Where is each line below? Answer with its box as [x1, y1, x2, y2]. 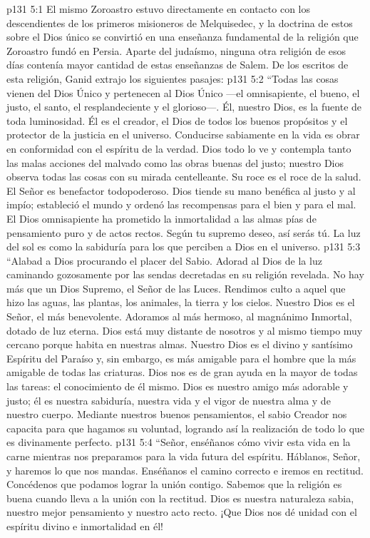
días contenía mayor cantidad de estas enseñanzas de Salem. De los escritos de [6, 57, 349, 72]
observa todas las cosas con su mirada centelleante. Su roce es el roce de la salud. [6, 169, 361, 184]
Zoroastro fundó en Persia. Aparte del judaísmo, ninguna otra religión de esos [6, 43, 346, 58]
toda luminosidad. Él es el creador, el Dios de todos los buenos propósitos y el [6, 113, 348, 128]
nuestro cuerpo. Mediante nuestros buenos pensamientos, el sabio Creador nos [6, 407, 347, 422]
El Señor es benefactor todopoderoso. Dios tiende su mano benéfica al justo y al [6, 183, 356, 198]
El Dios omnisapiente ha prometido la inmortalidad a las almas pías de [6, 210, 317, 225]
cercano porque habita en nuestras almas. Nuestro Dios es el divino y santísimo [6, 337, 353, 352]
